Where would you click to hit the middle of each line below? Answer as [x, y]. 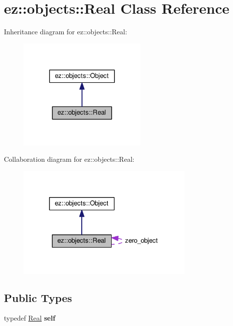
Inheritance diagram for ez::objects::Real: [66, 32]
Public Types [38, 297]
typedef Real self [30, 318]
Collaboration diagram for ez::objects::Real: [69, 159]
